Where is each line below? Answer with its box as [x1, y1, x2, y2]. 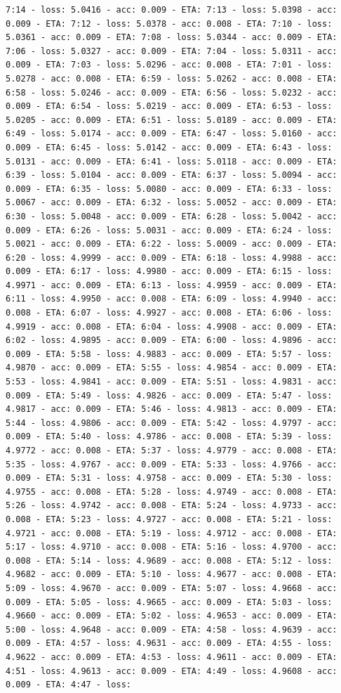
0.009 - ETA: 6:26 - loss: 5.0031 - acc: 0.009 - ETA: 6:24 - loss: [6, 225, 333, 235]
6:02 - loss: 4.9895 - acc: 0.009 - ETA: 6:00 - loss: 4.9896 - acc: [6, 335, 337, 346]
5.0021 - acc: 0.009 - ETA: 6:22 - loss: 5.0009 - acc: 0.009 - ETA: [6, 239, 337, 250]
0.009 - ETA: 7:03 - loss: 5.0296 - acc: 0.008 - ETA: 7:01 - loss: [6, 60, 333, 70]
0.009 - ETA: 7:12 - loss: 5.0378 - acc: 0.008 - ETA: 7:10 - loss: [6, 18, 333, 29]
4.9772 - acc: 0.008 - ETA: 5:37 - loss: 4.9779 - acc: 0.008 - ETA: [6, 446, 337, 455]
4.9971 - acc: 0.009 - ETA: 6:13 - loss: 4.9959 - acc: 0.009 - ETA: [6, 280, 337, 290]
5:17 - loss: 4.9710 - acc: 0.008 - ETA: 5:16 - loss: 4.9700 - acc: [6, 542, 337, 552]
